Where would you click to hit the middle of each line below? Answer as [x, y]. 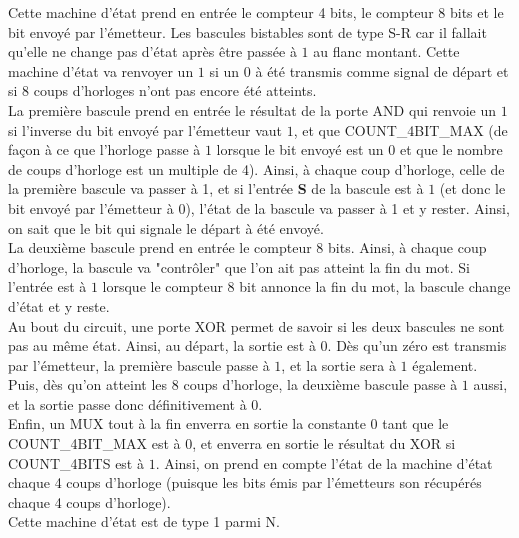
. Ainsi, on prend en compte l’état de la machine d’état [324, 462]
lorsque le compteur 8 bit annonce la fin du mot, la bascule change [306, 286]
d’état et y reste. [59, 305]
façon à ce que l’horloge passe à [104, 149]
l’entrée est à [47, 286]
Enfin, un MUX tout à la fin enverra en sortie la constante [187, 423]
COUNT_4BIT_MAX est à [94, 443]
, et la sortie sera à [338, 364]
